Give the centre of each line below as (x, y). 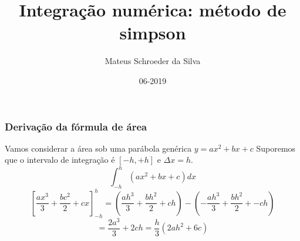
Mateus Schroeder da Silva (153, 61)
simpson (153, 33)
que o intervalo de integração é (60, 160)
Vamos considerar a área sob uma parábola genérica (98, 148)
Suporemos (276, 148)
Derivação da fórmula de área (76, 126)
